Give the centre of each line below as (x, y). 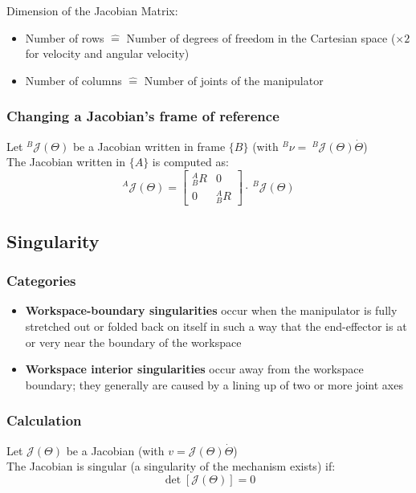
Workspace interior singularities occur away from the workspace (194, 369)
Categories (41, 281)
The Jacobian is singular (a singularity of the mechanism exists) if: (171, 466)
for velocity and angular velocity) (107, 53)
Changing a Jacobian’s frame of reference (143, 116)
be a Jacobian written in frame (149, 146)
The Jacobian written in (66, 162)
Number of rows (65, 37)
